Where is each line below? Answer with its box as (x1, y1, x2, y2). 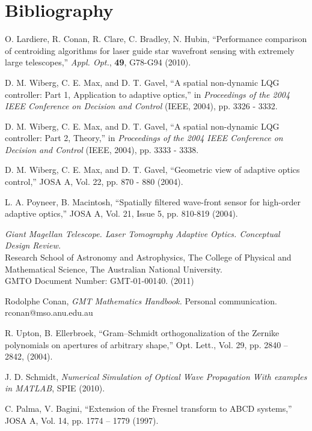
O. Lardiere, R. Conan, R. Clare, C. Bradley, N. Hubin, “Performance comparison (5, 32, 307, 45)
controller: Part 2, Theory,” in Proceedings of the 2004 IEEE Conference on (5, 131, 283, 144)
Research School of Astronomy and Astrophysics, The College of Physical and (5, 251, 292, 264)
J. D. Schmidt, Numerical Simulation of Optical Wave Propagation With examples (5, 370, 307, 382)
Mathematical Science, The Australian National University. (5, 262, 222, 275)
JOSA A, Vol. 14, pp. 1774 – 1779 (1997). (5, 414, 159, 426)
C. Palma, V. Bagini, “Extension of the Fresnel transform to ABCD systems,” (5, 402, 292, 414)
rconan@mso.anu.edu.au (5, 306, 93, 319)
